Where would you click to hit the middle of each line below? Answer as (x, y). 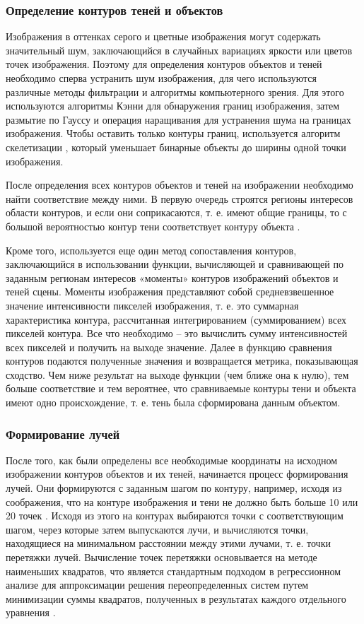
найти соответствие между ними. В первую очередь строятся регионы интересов (180, 198)
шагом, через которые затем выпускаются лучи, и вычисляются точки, (157, 529)
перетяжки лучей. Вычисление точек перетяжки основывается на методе (162, 557)
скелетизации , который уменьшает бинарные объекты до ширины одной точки (176, 147)
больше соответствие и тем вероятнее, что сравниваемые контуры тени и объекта (181, 388)
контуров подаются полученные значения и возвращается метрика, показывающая (182, 361)
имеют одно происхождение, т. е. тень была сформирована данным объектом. (173, 402)
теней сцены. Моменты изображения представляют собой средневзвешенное (170, 292)
